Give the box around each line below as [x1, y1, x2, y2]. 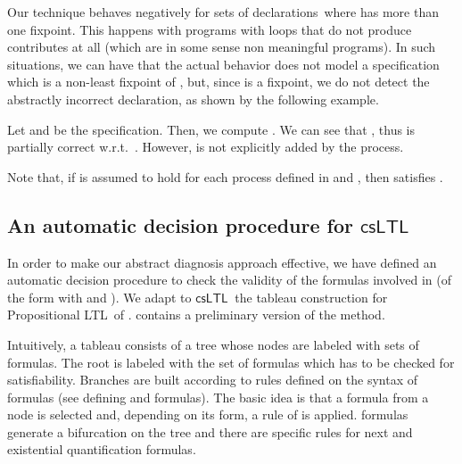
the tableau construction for [235, 287, 388, 306]
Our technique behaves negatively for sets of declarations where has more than [7, 3, 439, 21]
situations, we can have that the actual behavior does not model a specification [7, 54, 440, 73]
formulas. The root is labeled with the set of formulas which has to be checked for [7, 352, 455, 371]
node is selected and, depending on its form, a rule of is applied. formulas [7, 405, 408, 424]
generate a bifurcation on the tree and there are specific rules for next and [7, 422, 413, 441]
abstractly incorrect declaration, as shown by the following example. [7, 89, 379, 108]
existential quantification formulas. [7, 440, 196, 459]
